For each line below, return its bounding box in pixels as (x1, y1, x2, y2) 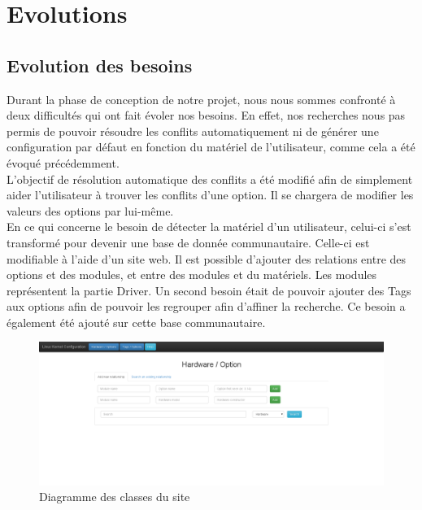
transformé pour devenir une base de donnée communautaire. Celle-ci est (7, 233, 370, 251)
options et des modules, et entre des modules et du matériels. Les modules (7, 266, 377, 283)
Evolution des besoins (7, 52, 193, 77)
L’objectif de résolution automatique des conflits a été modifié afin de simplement (7, 170, 413, 187)
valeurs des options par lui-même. (7, 202, 174, 219)
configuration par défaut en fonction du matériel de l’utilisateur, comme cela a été (7, 138, 415, 155)
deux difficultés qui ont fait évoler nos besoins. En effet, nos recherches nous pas (7, 107, 406, 124)
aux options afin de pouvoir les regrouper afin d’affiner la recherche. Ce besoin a (7, 298, 406, 315)
